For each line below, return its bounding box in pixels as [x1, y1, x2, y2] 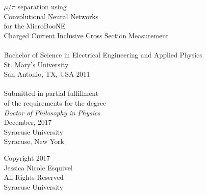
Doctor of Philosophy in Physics [4, 107, 101, 117]
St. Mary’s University [4, 59, 69, 69]
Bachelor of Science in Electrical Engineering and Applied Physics [4, 49, 202, 59]
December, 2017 [4, 117, 52, 127]
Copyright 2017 [4, 152, 50, 163]
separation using [18, 1, 67, 11]
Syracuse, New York [4, 136, 64, 146]
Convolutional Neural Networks [4, 11, 99, 21]
